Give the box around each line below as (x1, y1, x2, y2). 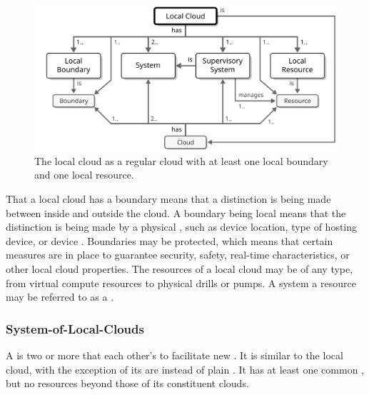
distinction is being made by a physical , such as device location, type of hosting (6, 219, 358, 234)
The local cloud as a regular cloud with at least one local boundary (34, 153, 328, 168)
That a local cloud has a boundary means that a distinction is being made (6, 191, 331, 206)
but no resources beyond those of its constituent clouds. (6, 376, 249, 391)
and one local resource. (34, 167, 134, 182)
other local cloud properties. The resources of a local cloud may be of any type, (6, 261, 353, 276)
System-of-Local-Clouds (6, 319, 144, 337)
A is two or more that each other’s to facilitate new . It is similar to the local (6, 348, 343, 363)
